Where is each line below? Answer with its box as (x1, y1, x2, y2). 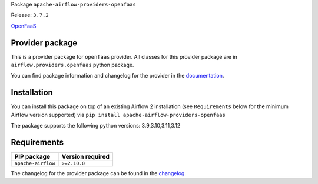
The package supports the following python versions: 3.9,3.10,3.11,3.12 (11, 122, 181, 129)
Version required (61, 153, 110, 161)
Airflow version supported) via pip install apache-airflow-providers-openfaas (11, 111, 226, 118)
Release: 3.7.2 (11, 12, 49, 19)
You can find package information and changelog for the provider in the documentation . (11, 72, 224, 79)
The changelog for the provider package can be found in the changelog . (11, 170, 187, 177)
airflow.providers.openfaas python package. (11, 62, 134, 69)
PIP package (14, 153, 50, 161)
